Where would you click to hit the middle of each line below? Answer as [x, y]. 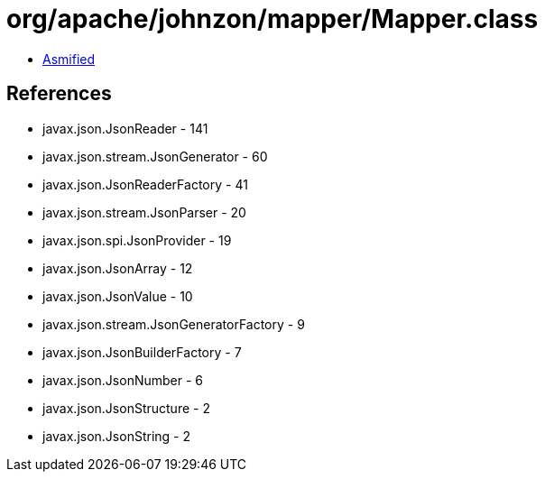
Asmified [69, 59]
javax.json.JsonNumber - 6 [123, 380]
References [59, 94]
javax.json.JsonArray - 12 [118, 268]
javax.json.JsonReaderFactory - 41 [145, 184]
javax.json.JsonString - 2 [116, 436]
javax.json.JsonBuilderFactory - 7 [142, 352]
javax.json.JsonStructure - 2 [126, 408]
